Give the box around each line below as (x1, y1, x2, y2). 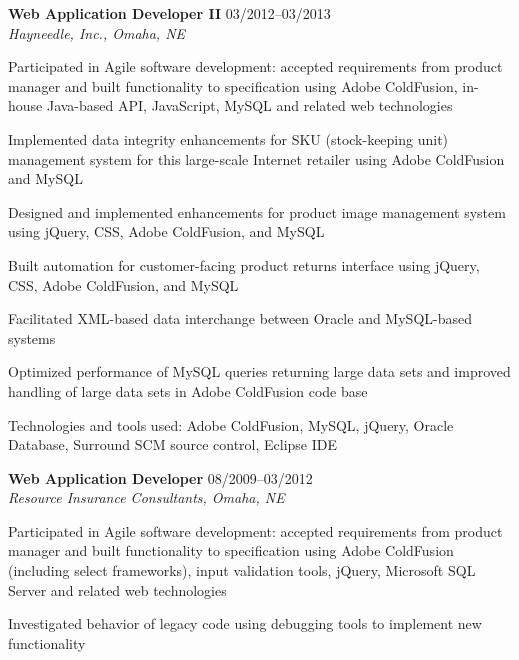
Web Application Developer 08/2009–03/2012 (8, 467, 313, 488)
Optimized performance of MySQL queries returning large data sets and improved (8, 361, 511, 382)
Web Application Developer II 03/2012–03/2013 (8, 3, 331, 23)
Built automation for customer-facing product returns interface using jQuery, (8, 254, 480, 275)
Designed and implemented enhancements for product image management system (8, 201, 506, 222)
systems (8, 327, 56, 348)
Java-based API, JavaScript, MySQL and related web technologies (46, 95, 453, 116)
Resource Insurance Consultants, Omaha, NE (8, 487, 285, 508)
